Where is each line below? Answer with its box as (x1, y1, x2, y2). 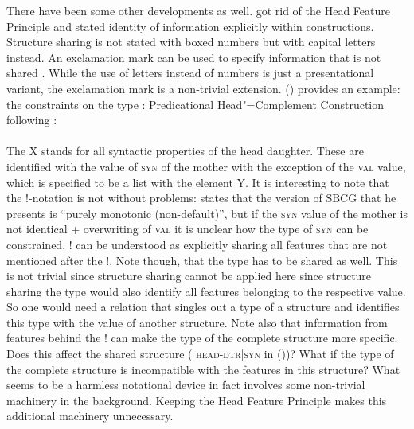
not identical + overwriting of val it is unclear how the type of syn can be (6, 220, 369, 237)
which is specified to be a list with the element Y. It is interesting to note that (6, 174, 389, 190)
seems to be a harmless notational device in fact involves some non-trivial (6, 376, 365, 393)
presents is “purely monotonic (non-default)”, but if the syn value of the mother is (6, 205, 408, 221)
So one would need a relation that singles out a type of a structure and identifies (6, 298, 400, 315)
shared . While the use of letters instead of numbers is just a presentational (6, 64, 374, 81)
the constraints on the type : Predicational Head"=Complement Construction (6, 96, 385, 112)
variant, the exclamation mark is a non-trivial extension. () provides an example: (6, 80, 400, 96)
